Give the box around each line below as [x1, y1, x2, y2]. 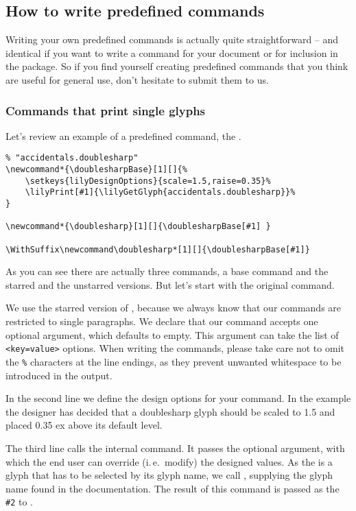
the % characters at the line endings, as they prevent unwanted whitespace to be [5, 354, 342, 368]
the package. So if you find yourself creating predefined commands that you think [5, 59, 348, 73]
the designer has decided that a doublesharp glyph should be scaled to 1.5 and [5, 404, 335, 418]
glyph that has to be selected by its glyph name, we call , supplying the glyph [5, 468, 333, 482]
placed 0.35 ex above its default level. [5, 418, 163, 432]
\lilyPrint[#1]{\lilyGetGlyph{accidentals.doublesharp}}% [25, 187, 296, 198]
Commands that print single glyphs [5, 102, 206, 119]
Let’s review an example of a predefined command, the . [5, 128, 241, 143]
